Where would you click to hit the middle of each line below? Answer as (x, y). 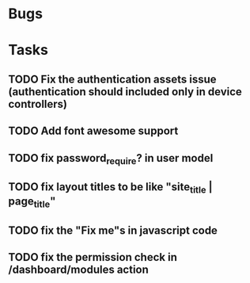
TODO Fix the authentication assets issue (112, 79)
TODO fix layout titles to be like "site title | (110, 188)
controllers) (38, 104)
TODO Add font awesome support (93, 131)
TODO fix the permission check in (93, 257)
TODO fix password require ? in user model (111, 159)
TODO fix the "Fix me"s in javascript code (113, 230)
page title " (32, 203)
